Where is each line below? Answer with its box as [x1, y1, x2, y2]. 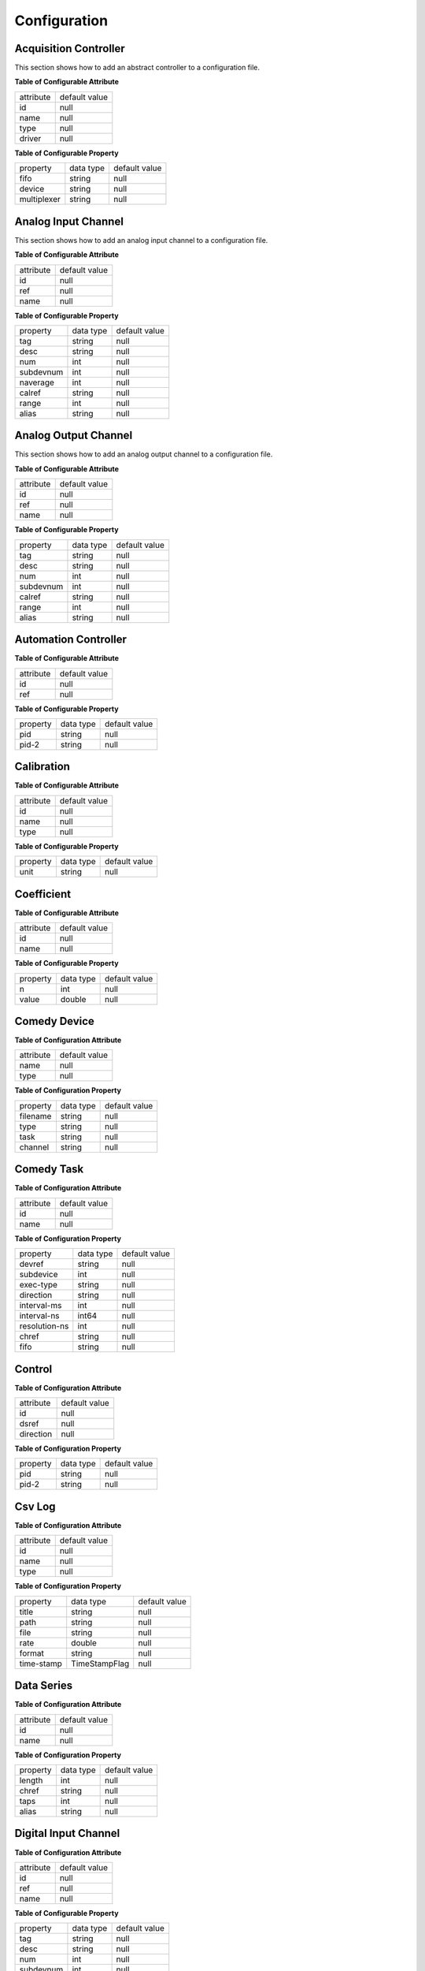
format [19, 1648, 45, 1659]
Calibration [14, 760, 71, 773]
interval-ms [19, 1300, 62, 1311]
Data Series [14, 1679, 73, 1693]
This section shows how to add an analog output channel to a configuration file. [14, 449, 273, 459]
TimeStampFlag [71, 1658, 130, 1669]
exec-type [19, 1280, 58, 1291]
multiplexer [19, 194, 61, 205]
